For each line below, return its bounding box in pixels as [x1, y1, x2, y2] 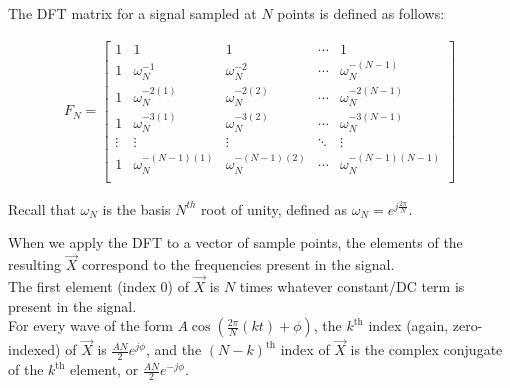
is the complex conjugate [350, 339, 503, 360]
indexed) [8, 339, 61, 360]
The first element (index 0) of [8, 276, 189, 296]
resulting [8, 254, 62, 275]
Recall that [8, 198, 76, 219]
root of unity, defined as [201, 198, 347, 219]
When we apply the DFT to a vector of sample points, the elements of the [8, 232, 463, 253]
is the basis [102, 198, 171, 219]
